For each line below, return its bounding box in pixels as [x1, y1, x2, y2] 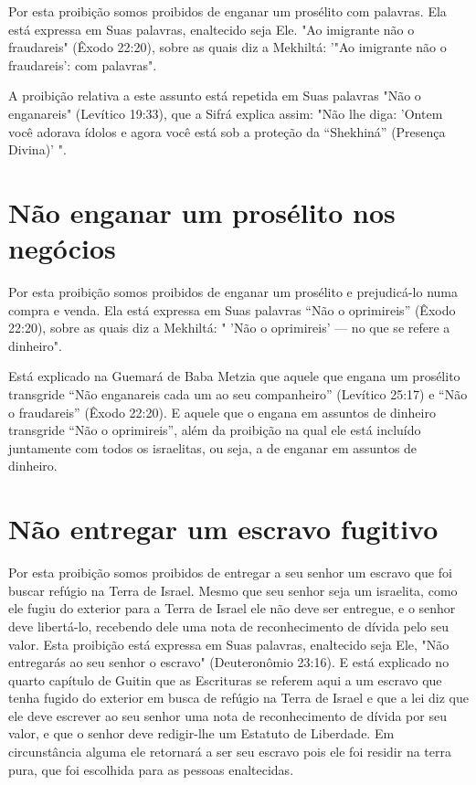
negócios [8, 229, 116, 267]
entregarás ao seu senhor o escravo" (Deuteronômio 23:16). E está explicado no [8, 652, 450, 672]
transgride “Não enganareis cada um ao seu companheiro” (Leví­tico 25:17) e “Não [8, 385, 468, 404]
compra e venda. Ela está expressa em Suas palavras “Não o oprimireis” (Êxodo [8, 300, 456, 319]
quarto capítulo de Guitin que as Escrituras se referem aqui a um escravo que [8, 670, 442, 689]
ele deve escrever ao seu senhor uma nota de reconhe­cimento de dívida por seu [8, 705, 447, 725]
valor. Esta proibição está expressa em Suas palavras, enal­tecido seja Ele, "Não [8, 634, 450, 653]
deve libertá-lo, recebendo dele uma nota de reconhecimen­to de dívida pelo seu [8, 616, 450, 635]
